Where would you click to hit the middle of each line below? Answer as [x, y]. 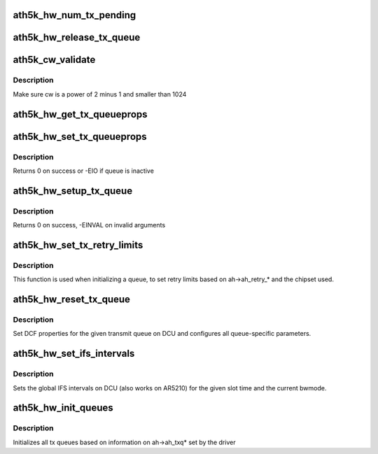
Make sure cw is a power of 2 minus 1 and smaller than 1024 [100, 94]
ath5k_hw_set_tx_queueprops [80, 136]
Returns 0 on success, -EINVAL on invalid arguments [89, 225]
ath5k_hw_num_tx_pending [75, 15]
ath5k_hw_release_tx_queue [77, 37]
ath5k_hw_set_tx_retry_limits [78, 245]
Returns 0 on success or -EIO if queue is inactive [83, 171]
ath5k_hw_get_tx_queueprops [80, 114]
